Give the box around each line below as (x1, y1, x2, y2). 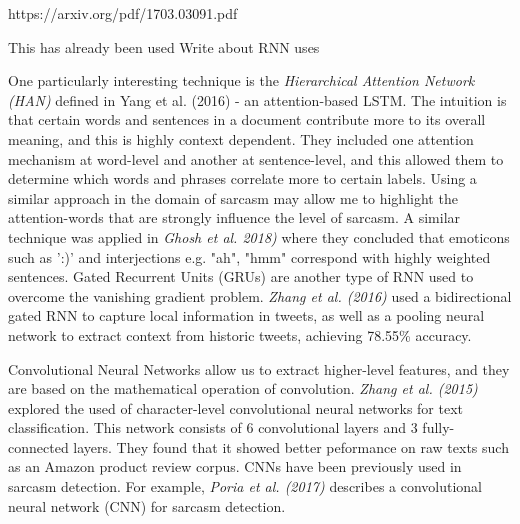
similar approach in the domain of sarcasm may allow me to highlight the (8, 187, 458, 208)
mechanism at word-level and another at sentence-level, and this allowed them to (8, 148, 504, 169)
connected (8, 436, 69, 457)
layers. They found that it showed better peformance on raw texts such (73, 436, 509, 457)
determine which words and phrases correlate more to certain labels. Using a (8, 168, 477, 189)
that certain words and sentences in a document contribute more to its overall (8, 109, 486, 130)
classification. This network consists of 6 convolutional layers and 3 (8, 417, 418, 438)
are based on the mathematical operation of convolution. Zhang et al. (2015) (8, 378, 478, 399)
